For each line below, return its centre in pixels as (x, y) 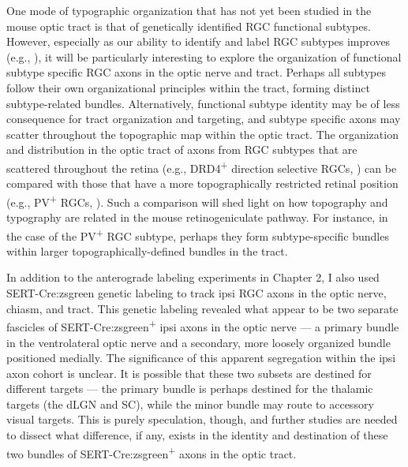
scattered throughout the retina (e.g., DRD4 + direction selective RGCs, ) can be (202, 166)
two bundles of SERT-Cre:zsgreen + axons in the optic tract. (152, 452)
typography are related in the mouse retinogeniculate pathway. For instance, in (197, 217)
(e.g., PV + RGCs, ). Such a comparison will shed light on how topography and (197, 200)
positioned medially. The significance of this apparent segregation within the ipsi (201, 358)
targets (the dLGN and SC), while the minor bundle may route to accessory (190, 403)
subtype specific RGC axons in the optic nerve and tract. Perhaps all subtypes (196, 72)
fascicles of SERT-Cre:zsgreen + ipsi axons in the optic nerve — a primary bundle (203, 325)
